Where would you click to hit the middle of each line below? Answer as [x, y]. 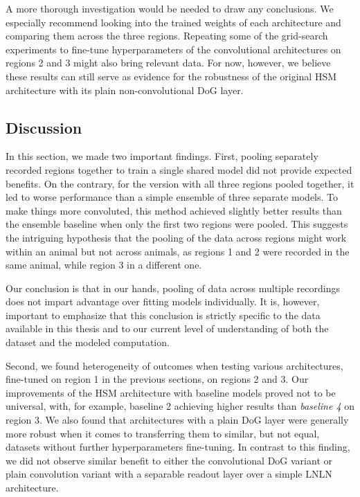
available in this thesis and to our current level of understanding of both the [167, 328]
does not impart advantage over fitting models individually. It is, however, [163, 301]
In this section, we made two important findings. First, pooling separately [162, 156]
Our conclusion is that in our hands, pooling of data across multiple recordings [173, 288]
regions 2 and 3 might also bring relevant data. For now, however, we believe [168, 63]
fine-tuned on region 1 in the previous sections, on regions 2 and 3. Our [157, 379]
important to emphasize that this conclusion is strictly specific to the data [163, 315]
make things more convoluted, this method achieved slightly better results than [174, 210]
